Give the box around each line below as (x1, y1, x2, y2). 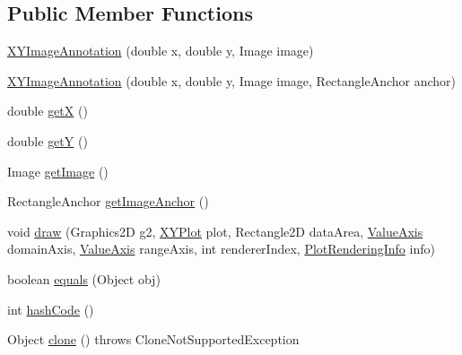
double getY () (7, 131, 88, 150)
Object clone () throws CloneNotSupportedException (7, 330, 300, 349)
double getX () (7, 101, 88, 120)
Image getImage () (7, 161, 109, 180)
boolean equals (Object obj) (7, 269, 161, 288)
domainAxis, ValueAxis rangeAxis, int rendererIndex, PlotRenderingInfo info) (7, 239, 435, 258)
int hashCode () (7, 299, 94, 318)
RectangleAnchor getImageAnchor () (7, 192, 209, 211)
